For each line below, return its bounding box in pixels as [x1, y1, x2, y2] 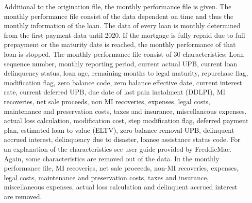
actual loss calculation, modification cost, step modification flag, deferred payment [4, 115, 249, 125]
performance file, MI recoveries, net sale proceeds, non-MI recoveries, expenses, [4, 163, 239, 173]
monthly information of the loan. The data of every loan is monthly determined [4, 20, 241, 31]
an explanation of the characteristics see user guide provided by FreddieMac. [4, 143, 232, 154]
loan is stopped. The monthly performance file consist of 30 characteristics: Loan [4, 48, 244, 59]
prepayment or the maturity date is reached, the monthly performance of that [4, 39, 236, 49]
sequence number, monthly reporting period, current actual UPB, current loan [4, 58, 237, 68]
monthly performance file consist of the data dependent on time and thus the [4, 11, 234, 21]
